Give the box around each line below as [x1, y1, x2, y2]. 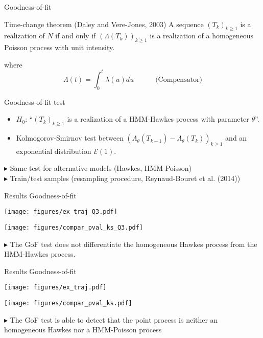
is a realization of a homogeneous [150, 30, 254, 41]
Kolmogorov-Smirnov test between [16, 132, 124, 143]
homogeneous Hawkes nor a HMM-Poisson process [4, 324, 162, 335]
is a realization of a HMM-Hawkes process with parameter [67, 114, 249, 124]
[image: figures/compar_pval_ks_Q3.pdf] [4, 223, 144, 231]
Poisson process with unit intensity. [4, 42, 115, 53]
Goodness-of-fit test [4, 96, 65, 107]
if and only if [55, 30, 96, 41]
